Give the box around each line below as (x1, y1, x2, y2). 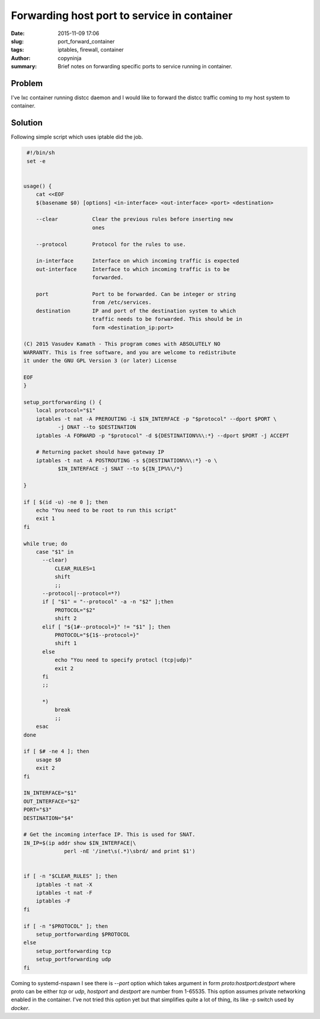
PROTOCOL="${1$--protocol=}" (54, 632, 139, 638)
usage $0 (36, 756, 62, 763)
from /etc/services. (92, 299, 152, 306)
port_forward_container (57, 37, 115, 45)
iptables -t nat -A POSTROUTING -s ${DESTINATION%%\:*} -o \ (36, 457, 217, 463)
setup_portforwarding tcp (36, 948, 111, 954)
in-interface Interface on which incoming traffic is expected (36, 257, 239, 264)
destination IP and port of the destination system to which (36, 307, 236, 314)
